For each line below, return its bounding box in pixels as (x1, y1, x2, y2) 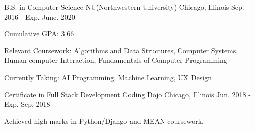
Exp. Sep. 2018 (4, 99, 50, 109)
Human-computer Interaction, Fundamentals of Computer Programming (4, 55, 227, 66)
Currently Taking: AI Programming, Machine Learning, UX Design (4, 72, 212, 82)
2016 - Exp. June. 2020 (4, 11, 75, 22)
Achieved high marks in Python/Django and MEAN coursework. (4, 115, 204, 126)
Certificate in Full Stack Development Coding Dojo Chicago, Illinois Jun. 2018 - (4, 89, 251, 99)
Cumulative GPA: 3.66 (4, 28, 74, 39)
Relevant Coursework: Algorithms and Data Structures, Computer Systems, (4, 45, 238, 55)
